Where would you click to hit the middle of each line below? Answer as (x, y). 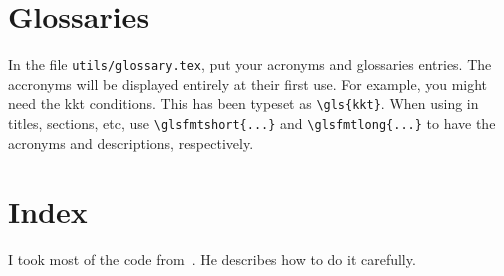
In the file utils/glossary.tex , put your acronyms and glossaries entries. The (250, 64)
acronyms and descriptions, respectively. (131, 142)
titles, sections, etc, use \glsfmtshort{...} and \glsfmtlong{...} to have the (252, 123)
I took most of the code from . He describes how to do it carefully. (212, 259)
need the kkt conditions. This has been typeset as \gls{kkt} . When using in (243, 103)
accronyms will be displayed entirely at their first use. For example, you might (248, 83)
